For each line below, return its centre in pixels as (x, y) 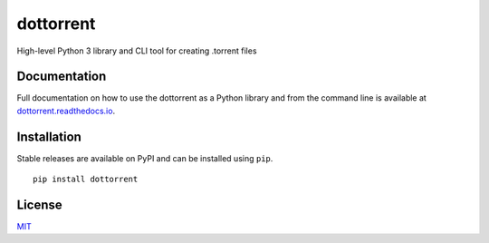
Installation (49, 136)
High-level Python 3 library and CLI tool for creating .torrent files (137, 51)
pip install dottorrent (86, 180)
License (39, 204)
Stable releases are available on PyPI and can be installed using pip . (145, 158)
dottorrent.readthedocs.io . (66, 111)
